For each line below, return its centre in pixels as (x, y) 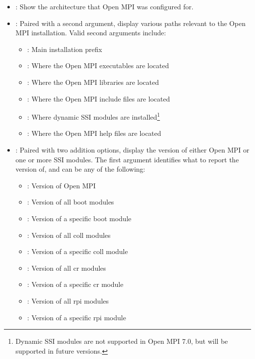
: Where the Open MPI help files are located (94, 133)
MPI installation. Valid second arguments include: (91, 33)
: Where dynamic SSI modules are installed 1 (94, 116)
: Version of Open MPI (62, 185)
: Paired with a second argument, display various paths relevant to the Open (130, 23)
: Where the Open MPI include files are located (99, 98)
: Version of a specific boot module (79, 218)
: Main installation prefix (65, 49)
